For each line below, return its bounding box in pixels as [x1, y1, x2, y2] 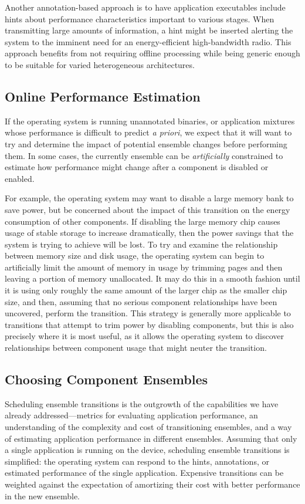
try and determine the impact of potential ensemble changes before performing [5, 137, 287, 150]
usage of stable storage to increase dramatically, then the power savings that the [5, 226, 294, 239]
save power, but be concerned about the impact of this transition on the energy [5, 203, 290, 215]
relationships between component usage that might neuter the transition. [5, 341, 267, 354]
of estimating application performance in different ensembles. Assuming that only [5, 432, 297, 444]
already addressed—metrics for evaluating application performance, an [5, 409, 258, 421]
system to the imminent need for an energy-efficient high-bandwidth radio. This [5, 35, 292, 48]
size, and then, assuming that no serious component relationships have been [5, 295, 277, 307]
